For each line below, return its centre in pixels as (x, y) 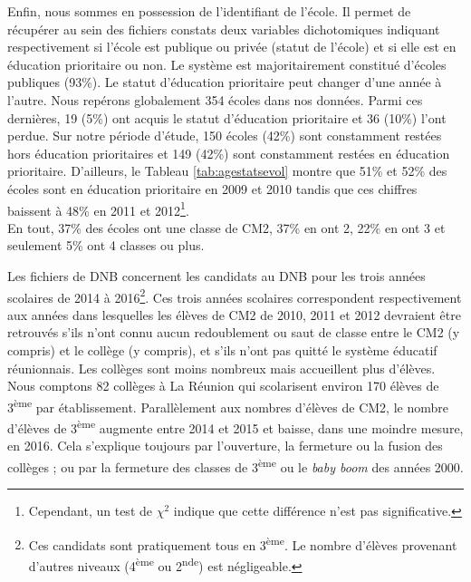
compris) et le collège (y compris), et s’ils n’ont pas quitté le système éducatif (222, 350)
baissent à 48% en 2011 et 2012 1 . (98, 209)
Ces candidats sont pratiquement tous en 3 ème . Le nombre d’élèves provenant (243, 543)
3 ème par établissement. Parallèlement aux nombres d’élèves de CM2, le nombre (228, 405)
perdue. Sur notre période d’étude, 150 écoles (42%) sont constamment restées (225, 136)
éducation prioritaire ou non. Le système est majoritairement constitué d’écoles (227, 64)
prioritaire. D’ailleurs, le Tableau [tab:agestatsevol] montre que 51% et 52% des (227, 171)
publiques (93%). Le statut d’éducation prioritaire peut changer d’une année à (225, 82)
